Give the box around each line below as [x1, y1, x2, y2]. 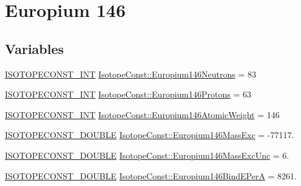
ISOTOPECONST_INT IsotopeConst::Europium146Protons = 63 [5, 88, 251, 101]
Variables [5, 39, 64, 58]
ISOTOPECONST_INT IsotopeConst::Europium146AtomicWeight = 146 [5, 108, 280, 121]
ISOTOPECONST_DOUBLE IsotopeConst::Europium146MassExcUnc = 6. [5, 148, 289, 161]
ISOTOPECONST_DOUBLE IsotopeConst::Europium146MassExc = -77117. [5, 128, 294, 141]
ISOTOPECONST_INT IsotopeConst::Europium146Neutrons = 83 [5, 67, 256, 80]
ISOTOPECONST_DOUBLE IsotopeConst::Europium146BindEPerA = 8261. [5, 169, 297, 182]
